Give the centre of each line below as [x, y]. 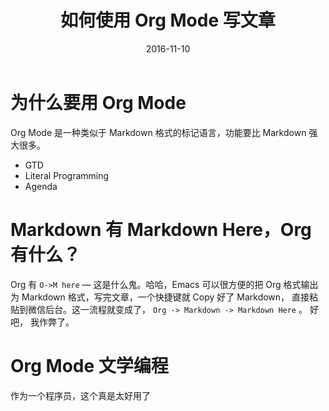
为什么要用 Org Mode [98, 102]
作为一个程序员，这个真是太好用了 [80, 395]
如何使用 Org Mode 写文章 [168, 20]
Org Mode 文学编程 [89, 365]
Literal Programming [67, 175]
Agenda [41, 186]
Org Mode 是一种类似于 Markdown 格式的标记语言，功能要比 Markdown [158, 132]
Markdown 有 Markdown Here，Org [161, 229]
